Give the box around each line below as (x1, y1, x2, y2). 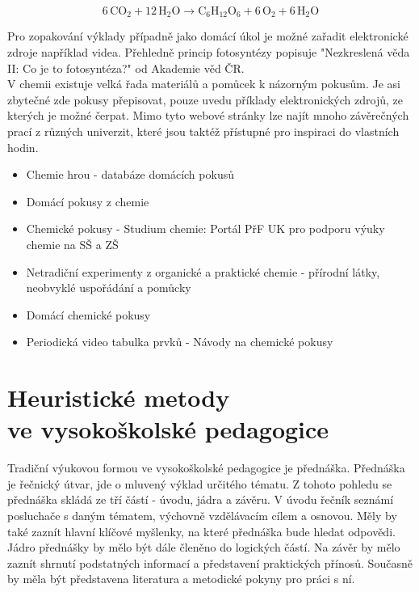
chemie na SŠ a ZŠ (26, 235, 119, 252)
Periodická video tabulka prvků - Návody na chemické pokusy (26, 333, 333, 350)
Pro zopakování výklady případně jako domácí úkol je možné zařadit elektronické (7, 27, 409, 44)
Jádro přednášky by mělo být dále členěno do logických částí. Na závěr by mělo (7, 539, 400, 556)
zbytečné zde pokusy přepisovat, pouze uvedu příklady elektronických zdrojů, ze (7, 91, 403, 108)
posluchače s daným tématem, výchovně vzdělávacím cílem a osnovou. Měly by (7, 507, 397, 524)
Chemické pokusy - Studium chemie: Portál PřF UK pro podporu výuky (26, 220, 385, 237)
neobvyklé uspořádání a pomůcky (26, 279, 191, 296)
